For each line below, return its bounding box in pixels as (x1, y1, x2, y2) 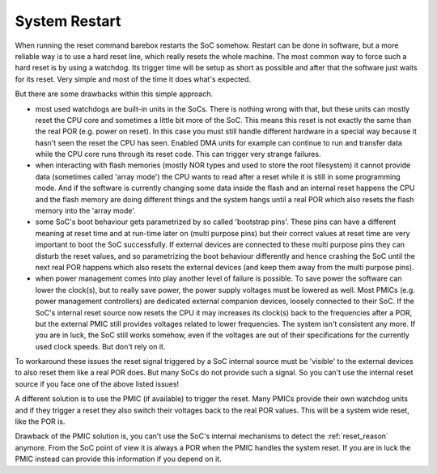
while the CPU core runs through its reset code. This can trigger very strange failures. (35, 150, 321, 159)
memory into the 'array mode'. (35, 206, 137, 216)
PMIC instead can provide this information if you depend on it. (15, 454, 222, 464)
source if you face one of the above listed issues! (15, 379, 180, 388)
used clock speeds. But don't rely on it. (35, 341, 166, 351)
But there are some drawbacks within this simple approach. (15, 89, 214, 99)
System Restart (15, 12, 121, 30)
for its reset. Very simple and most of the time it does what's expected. (15, 74, 251, 84)
